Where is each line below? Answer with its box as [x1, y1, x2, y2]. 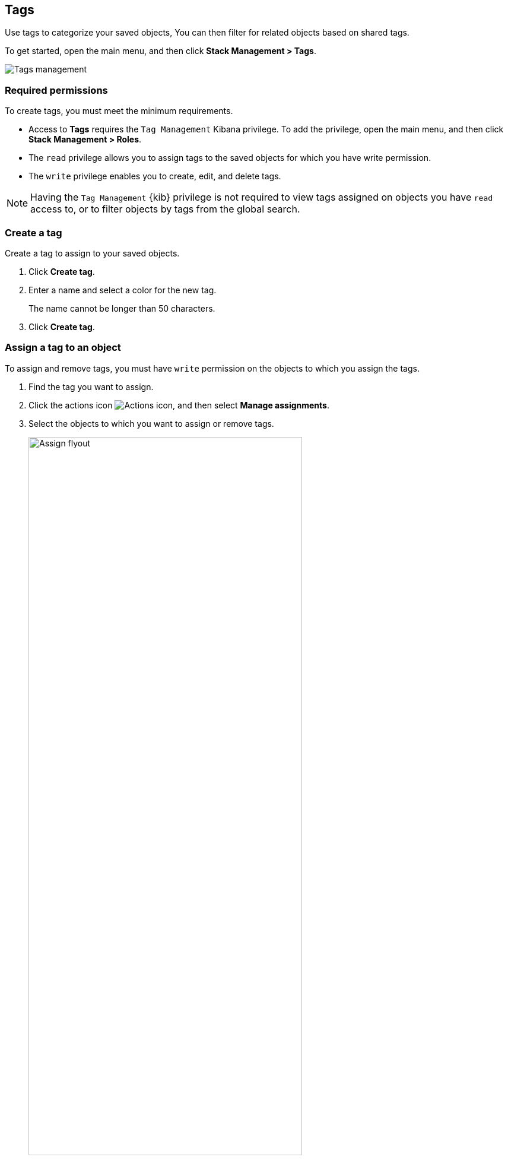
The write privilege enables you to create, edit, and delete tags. [28, 171, 281, 182]
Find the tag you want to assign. [28, 381, 154, 392]
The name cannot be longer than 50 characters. [28, 303, 215, 313]
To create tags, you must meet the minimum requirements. [5, 106, 233, 116]
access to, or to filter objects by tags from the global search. [30, 203, 300, 215]
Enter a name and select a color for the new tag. [28, 284, 217, 295]
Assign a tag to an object [5, 341, 121, 354]
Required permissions [5, 84, 108, 96]
